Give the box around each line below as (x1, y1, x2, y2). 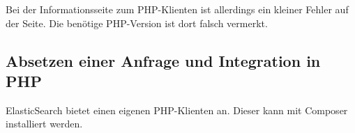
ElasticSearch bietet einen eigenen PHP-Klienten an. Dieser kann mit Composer (6, 102, 348, 117)
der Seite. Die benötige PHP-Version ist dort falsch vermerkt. (6, 15, 268, 30)
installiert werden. (6, 116, 83, 131)
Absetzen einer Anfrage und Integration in (6, 49, 321, 71)
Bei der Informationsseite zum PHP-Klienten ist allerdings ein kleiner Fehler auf (6, 2, 349, 16)
